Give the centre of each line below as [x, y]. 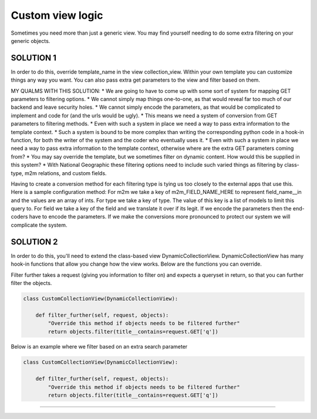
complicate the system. [39, 225]
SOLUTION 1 [34, 58]
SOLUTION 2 [34, 242]
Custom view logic [57, 15]
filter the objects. [31, 283]
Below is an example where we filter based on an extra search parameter [99, 347]
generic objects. [31, 41]
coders [19, 217]
